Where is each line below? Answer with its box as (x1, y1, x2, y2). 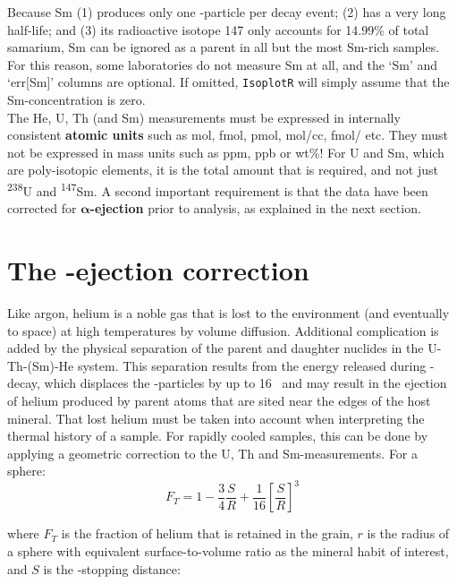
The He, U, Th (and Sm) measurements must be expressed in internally (7, 107, 401, 126)
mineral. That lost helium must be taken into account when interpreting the (7, 408, 425, 427)
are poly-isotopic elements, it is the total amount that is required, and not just (7, 160, 438, 179)
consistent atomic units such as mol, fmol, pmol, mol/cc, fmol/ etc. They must (7, 125, 449, 144)
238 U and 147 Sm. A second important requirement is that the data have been (7, 179, 428, 200)
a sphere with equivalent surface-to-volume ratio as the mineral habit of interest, (7, 542, 449, 560)
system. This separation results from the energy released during (77, 356, 427, 374)
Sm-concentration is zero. (7, 90, 146, 109)
